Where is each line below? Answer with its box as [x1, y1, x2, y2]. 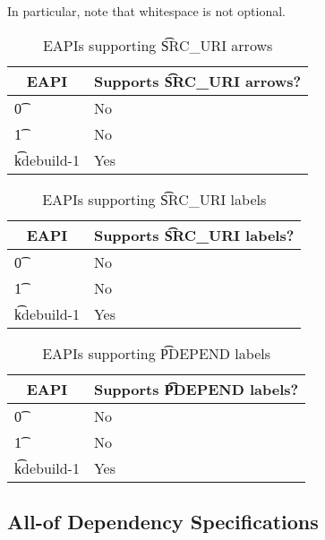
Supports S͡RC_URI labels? [93, 224, 295, 245]
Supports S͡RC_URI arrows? [93, 70, 302, 91]
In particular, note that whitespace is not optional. [7, 2, 286, 20]
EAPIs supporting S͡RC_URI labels [42, 188, 267, 210]
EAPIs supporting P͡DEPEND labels [42, 342, 271, 364]
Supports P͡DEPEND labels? [93, 378, 299, 399]
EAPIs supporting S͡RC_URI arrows [42, 34, 273, 56]
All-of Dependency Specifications [7, 507, 319, 535]
